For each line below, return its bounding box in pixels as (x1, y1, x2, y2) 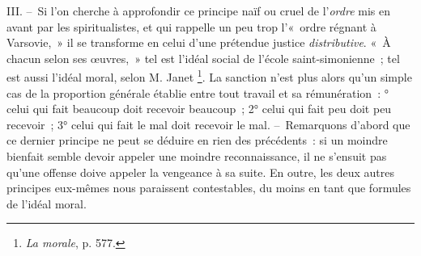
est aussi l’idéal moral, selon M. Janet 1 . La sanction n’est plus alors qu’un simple (6, 66, 412, 86)
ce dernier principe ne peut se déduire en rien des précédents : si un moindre (6, 132, 388, 149)
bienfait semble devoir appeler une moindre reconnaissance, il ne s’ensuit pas (6, 148, 387, 164)
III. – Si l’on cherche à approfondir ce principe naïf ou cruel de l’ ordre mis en (6, 2, 390, 19)
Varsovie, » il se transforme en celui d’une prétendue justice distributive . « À (6, 34, 391, 51)
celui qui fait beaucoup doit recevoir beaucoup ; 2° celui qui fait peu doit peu (6, 100, 392, 117)
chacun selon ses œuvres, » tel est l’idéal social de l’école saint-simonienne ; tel (6, 49, 400, 66)
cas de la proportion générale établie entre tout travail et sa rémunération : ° (6, 84, 389, 101)
